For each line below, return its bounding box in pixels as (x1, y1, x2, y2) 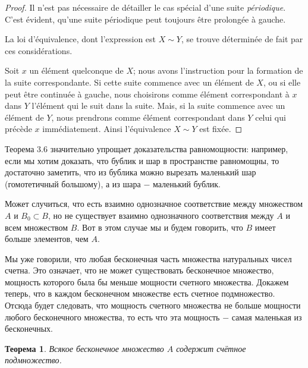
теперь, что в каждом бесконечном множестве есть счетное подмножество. (5, 287, 275, 300)
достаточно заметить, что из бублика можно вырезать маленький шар (5, 166, 256, 178)
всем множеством (5, 221, 68, 233)
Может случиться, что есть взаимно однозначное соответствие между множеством (5, 197, 303, 210)
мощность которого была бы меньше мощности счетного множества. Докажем (5, 275, 289, 288)
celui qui (255, 111, 286, 123)
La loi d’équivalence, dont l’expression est (5, 33, 156, 45)
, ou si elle (263, 76, 301, 88)
